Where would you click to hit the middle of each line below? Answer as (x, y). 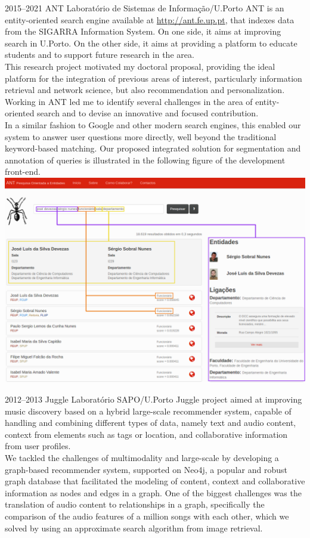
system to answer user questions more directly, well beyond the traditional (141, 136)
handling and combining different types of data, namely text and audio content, (151, 423)
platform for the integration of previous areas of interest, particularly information (154, 78)
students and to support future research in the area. (100, 55)
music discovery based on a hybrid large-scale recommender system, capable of (148, 411)
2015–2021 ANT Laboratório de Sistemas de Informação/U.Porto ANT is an (145, 8)
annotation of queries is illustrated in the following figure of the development (145, 160)
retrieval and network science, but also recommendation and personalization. (145, 90)
